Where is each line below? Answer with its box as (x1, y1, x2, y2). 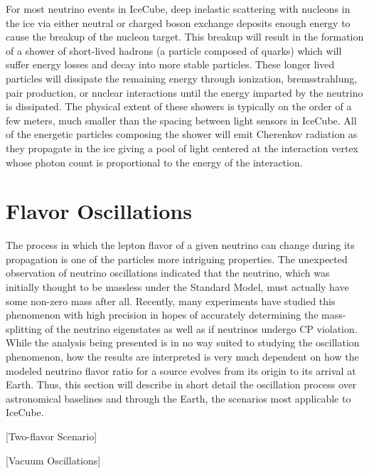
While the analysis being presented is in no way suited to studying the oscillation (6, 335, 360, 350)
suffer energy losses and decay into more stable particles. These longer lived (6, 57, 335, 72)
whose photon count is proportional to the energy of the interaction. (6, 154, 303, 169)
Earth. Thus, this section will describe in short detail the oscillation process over (6, 377, 357, 392)
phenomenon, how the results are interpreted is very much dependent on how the (6, 349, 359, 363)
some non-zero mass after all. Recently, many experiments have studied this (6, 293, 336, 308)
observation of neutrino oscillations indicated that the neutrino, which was (6, 265, 330, 280)
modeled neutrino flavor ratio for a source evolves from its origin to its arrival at (6, 363, 356, 378)
